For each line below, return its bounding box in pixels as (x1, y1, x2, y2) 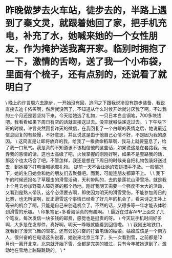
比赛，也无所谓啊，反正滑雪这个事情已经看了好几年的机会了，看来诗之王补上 (5, 195, 167, 202)
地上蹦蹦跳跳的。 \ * (23, 247, 66, 253)
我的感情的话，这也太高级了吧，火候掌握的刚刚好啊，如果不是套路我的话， (9, 151, 167, 157)
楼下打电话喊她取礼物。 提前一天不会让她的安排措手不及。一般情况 (23, 164, 164, 170)
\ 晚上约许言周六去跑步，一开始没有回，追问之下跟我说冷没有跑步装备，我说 (5, 100, 165, 106)
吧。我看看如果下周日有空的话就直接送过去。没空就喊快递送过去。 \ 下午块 (5, 118, 162, 125)
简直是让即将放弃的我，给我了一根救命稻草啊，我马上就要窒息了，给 (23, 138, 166, 144)
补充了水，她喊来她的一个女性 (23, 30, 149, 42)
